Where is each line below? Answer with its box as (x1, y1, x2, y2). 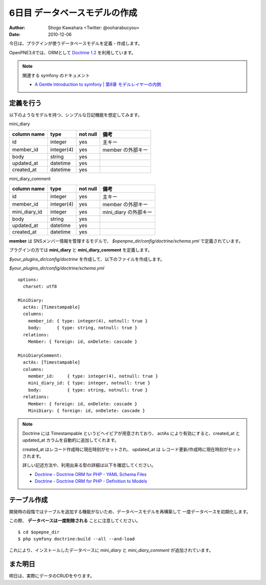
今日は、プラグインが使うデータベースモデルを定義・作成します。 (9, 40, 142, 46)
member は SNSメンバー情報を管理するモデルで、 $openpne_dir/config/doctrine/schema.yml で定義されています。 (9, 238, 243, 244)
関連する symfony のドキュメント (22, 72, 90, 78)
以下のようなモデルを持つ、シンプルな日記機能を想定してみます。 (9, 111, 142, 118)
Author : (9, 25, 26, 31)
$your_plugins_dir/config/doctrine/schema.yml (9, 265, 104, 271)
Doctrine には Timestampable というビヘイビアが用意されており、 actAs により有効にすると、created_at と (22, 430, 240, 436)
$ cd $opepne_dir (18, 529, 60, 535)
